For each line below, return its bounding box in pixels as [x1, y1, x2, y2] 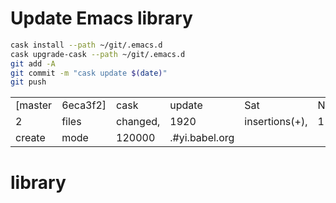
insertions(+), [244, 115, 308, 129]
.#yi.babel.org [169, 131, 235, 145]
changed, [116, 115, 161, 129]
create [15, 131, 46, 145]
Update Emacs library [10, 7, 193, 30]
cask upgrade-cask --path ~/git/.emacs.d [10, 49, 186, 59]
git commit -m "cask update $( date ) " [10, 68, 168, 78]
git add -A [10, 58, 56, 69]
